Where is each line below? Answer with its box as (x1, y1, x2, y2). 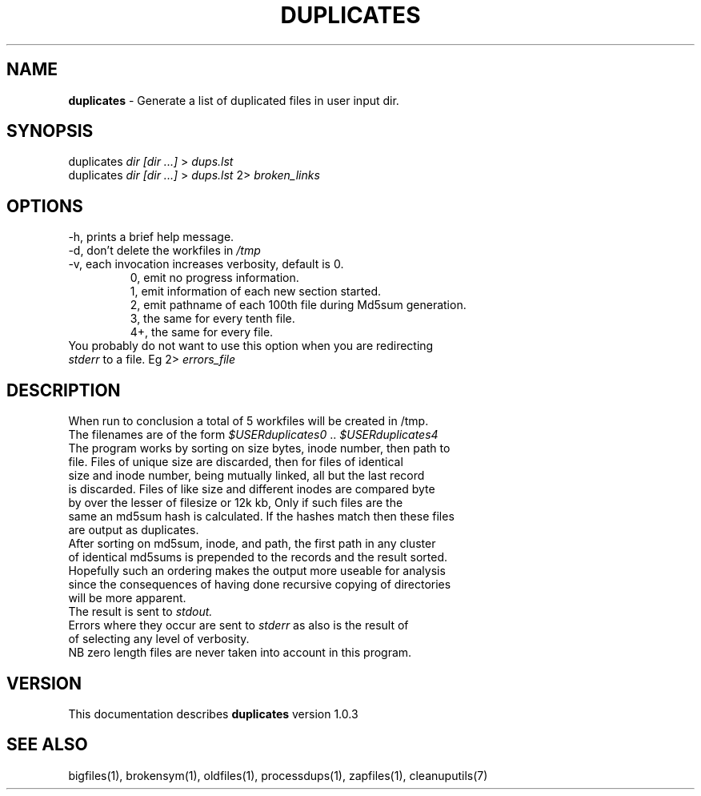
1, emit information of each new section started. (130, 284, 381, 299)
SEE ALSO (6, 734, 88, 755)
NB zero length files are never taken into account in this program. (68, 645, 412, 660)
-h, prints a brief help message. (68, 230, 234, 244)
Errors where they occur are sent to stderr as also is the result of (68, 618, 409, 633)
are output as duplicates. (68, 523, 199, 537)
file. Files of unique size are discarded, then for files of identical (68, 455, 403, 469)
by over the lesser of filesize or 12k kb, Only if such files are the (68, 496, 403, 510)
